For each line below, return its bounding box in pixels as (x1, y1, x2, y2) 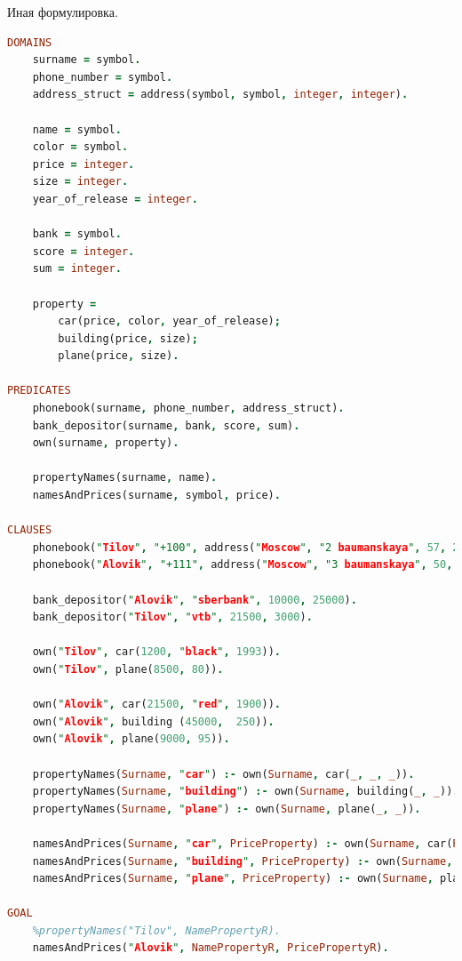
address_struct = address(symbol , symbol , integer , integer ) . (32, 88, 409, 101)
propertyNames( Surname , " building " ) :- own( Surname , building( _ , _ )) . (32, 785, 459, 798)
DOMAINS (7, 36, 52, 49)
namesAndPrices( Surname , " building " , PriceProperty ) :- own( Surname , (32, 854, 453, 868)
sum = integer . (32, 262, 122, 276)
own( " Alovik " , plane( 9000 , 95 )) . (32, 733, 230, 746)
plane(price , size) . (58, 349, 179, 363)
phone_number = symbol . (32, 70, 173, 84)
